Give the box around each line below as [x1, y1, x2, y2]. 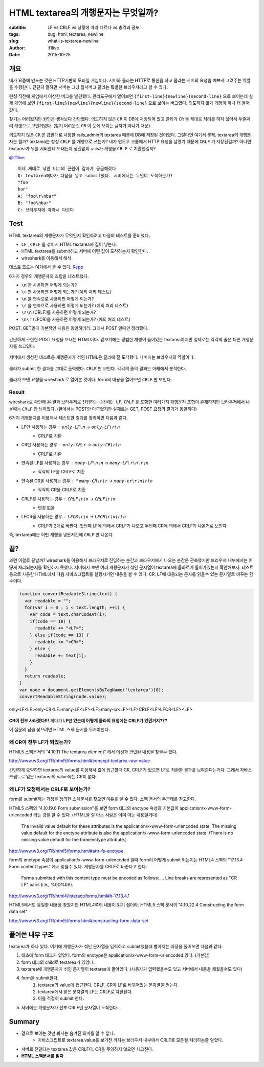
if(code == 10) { [29, 618, 71, 624]
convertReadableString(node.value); [19, 694, 108, 699]
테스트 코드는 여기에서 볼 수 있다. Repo [9, 264, 83, 270]
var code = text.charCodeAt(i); [29, 612, 108, 617]
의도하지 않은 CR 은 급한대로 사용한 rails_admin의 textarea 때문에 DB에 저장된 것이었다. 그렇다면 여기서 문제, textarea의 [9, 132, 238, 138]
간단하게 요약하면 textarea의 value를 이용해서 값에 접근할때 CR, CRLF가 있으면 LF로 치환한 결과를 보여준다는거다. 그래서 [9, 766, 239, 773]
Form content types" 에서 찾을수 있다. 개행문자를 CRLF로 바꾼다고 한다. [9, 864, 147, 870]
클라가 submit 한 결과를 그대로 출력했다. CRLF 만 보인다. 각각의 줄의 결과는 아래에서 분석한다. [9, 365, 187, 371]
